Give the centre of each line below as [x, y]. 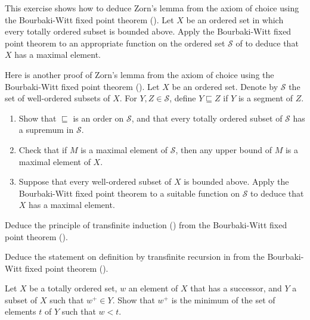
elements [21, 311]
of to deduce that [267, 43]
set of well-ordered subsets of [58, 98]
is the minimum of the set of [223, 299]
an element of [153, 288]
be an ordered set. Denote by [225, 86]
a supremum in [46, 130]
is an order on [98, 118]
